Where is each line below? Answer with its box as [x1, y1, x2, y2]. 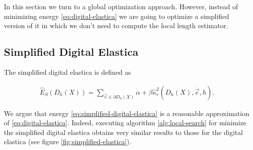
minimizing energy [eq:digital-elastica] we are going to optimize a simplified [4, 11, 230, 21]
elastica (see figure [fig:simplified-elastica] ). [4, 136, 131, 147]
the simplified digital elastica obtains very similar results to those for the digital [4, 127, 243, 137]
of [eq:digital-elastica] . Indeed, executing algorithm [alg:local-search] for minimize [4, 117, 247, 128]
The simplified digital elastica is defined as [4, 67, 131, 77]
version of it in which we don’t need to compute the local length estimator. [4, 20, 229, 31]
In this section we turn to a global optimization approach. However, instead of [4, 1, 238, 11]
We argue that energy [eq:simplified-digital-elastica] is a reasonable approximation [4, 108, 250, 118]
